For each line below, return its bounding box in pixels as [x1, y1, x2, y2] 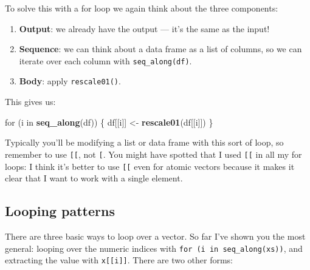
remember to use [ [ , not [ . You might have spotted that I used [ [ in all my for [5, 147, 302, 160]
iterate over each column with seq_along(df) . [19, 54, 192, 67]
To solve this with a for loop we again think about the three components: [5, 2, 278, 14]
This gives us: [5, 95, 56, 108]
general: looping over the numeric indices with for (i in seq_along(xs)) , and [5, 241, 303, 254]
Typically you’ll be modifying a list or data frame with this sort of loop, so [5, 136, 284, 149]
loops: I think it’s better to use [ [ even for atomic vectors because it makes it [5, 160, 295, 172]
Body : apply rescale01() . [19, 75, 121, 87]
